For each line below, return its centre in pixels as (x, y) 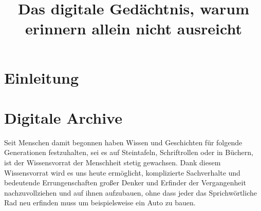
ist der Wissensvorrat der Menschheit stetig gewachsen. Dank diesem (113, 162)
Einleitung (42, 77)
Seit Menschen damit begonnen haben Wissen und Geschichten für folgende (123, 142)
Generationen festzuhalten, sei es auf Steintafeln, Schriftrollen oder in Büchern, (129, 152)
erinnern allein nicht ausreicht (134, 28)
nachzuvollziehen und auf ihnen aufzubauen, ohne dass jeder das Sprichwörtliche (130, 192)
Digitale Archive (63, 117)
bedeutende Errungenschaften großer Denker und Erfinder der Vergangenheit (125, 183)
